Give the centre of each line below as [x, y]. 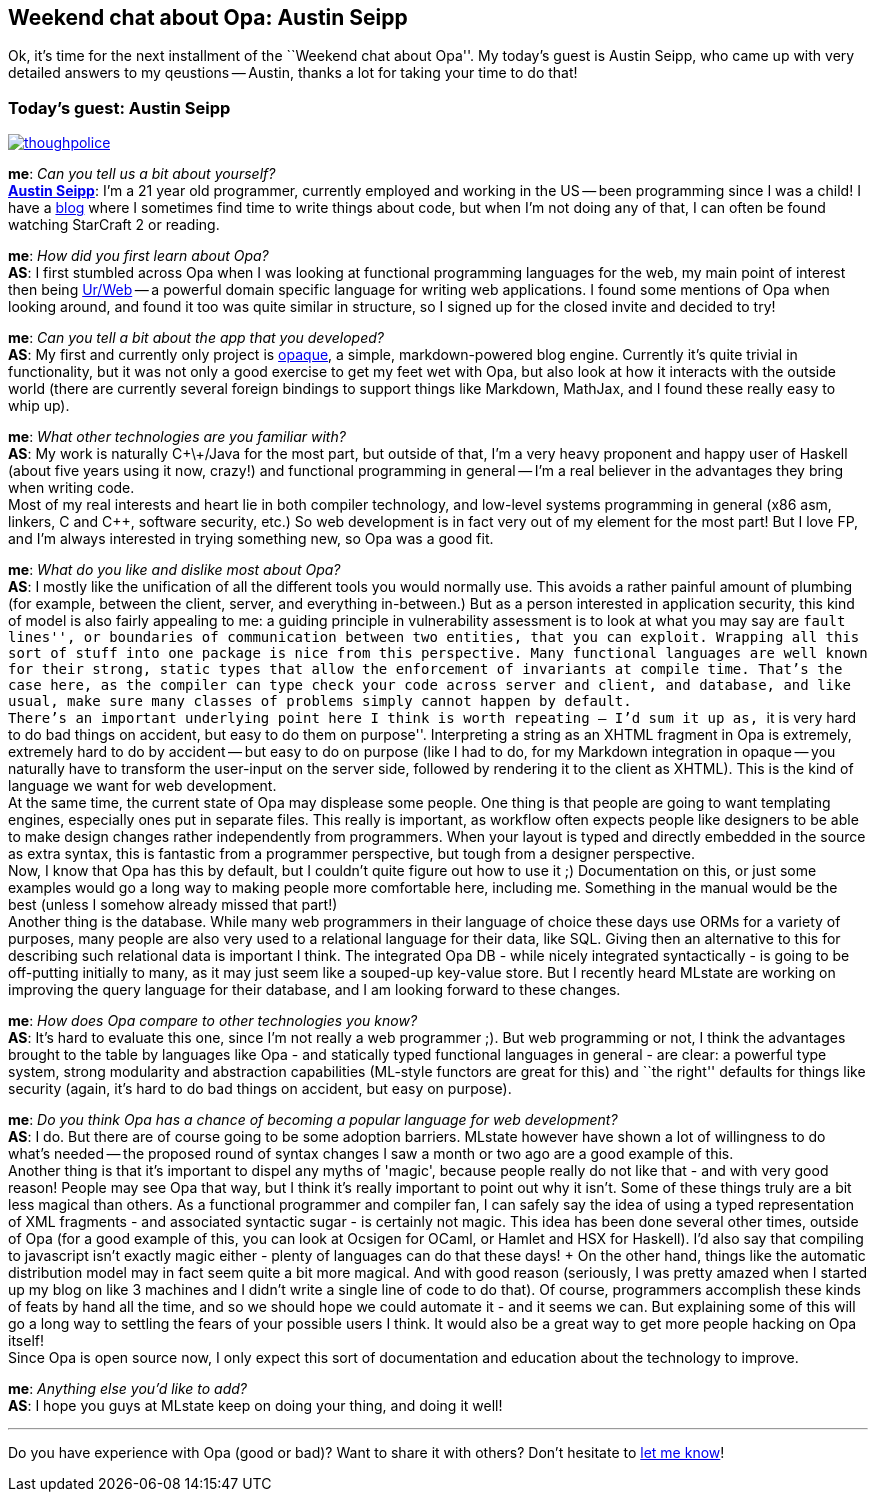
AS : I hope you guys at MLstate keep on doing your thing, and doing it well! [255, 1406]
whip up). [39, 406]
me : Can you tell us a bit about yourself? [142, 174]
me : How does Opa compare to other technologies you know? [213, 1021]
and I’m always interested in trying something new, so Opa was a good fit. [251, 539]
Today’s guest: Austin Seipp [119, 107]
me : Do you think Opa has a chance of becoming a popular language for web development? [313, 1120]
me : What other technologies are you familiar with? [177, 437]
